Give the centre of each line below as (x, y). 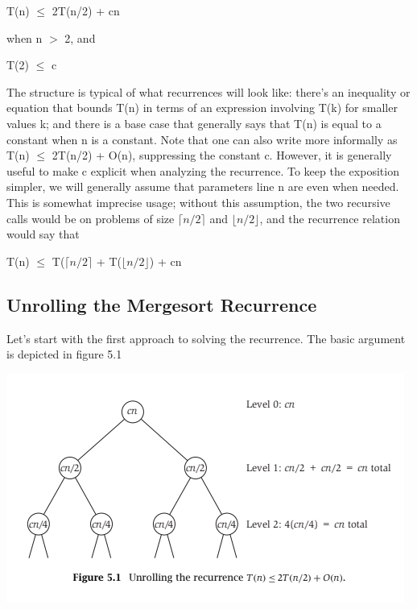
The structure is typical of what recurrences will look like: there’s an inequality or (208, 91)
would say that (43, 234)
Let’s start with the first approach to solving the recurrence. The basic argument (206, 338)
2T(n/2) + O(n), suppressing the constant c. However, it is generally (222, 155)
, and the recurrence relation (330, 218)
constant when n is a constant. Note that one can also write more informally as (202, 139)
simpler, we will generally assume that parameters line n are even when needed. (203, 186)
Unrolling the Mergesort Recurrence (162, 304)
